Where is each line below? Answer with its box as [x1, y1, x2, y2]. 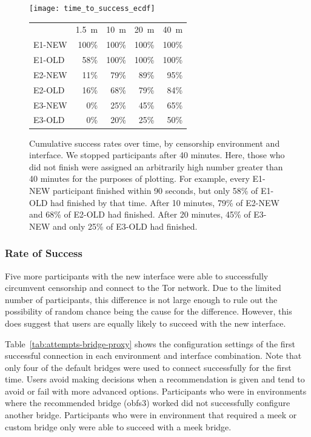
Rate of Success [5, 245, 82, 261]
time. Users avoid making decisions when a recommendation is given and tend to [5, 373, 305, 385]
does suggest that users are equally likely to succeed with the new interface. [5, 316, 286, 329]
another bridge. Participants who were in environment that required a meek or [5, 409, 297, 421]
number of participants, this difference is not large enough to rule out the [5, 293, 278, 305]
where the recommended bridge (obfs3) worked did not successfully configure [5, 396, 290, 409]
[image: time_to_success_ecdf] [29, 4, 155, 13]
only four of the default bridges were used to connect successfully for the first [5, 361, 292, 373]
